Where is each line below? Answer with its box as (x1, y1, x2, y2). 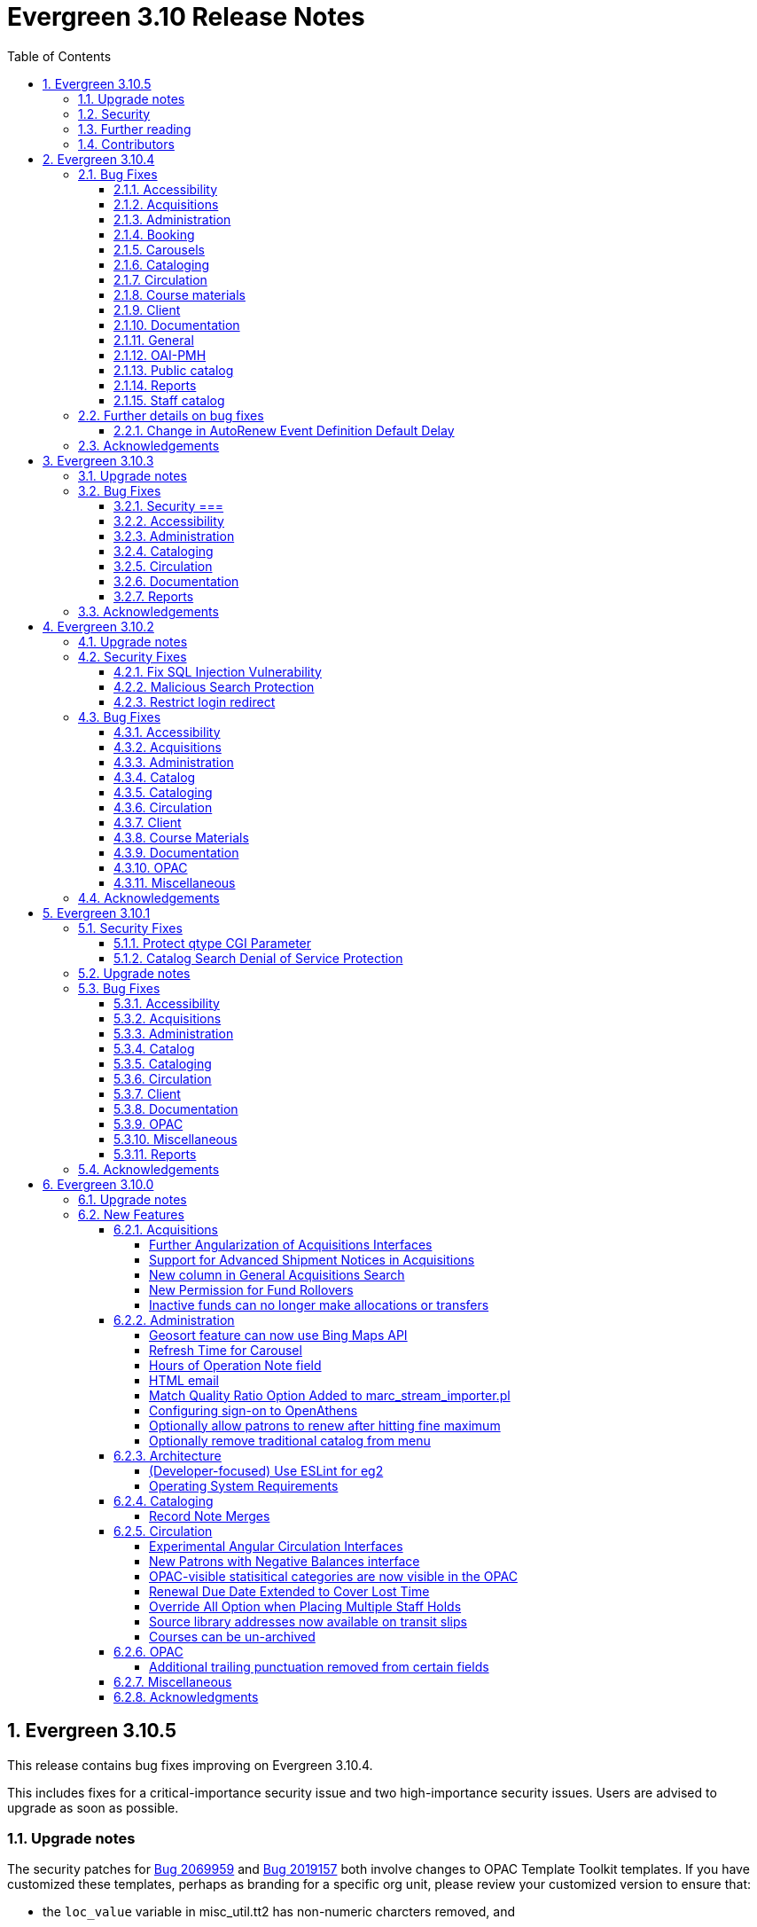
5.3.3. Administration (113, 1025, 234, 1041)
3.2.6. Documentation (113, 573, 239, 589)
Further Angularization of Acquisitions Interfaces (149, 1236, 433, 1252)
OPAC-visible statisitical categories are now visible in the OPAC (149, 1568, 518, 1584)
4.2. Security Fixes (78, 648, 187, 664)
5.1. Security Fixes (78, 920, 183, 936)
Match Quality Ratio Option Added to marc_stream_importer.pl (149, 1387, 511, 1403)
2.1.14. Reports (113, 377, 197, 393)
